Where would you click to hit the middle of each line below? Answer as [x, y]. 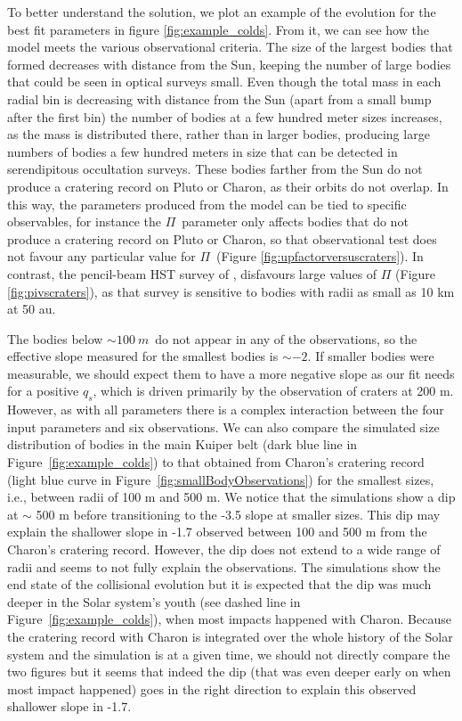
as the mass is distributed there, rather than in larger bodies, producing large [219, 134]
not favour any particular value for [101, 256]
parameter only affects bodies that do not [295, 221]
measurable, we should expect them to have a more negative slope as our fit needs [231, 373]
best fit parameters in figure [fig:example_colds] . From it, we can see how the [218, 29]
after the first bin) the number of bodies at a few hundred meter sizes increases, [225, 116]
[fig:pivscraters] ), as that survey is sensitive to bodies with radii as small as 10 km [231, 291]
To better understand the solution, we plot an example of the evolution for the [222, 12]
